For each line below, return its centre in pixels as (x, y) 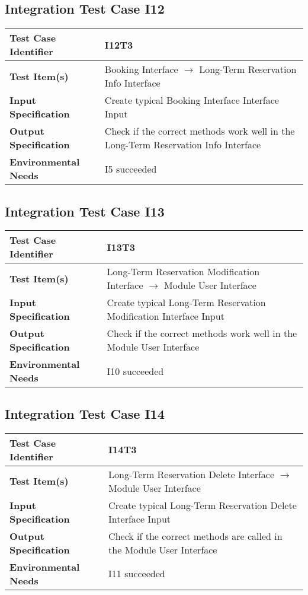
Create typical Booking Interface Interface (192, 100)
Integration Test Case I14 (85, 413)
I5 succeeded (131, 168)
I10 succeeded (135, 371)
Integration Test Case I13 (85, 211)
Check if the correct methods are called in (195, 536)
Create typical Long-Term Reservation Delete (203, 505)
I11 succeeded (137, 574)
